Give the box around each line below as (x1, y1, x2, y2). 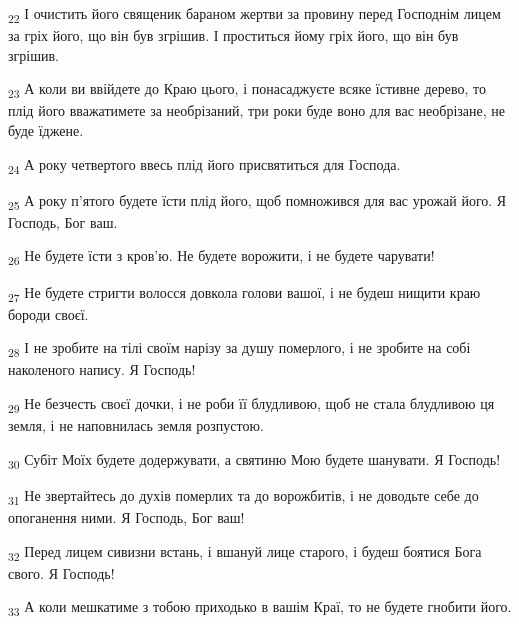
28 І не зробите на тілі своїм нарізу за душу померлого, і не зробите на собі (8, 337, 471, 361)
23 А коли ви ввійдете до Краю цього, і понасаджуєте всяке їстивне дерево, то (8, 78, 487, 102)
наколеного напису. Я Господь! (8, 359, 196, 380)
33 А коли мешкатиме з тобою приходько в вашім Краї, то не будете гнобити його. (8, 596, 512, 620)
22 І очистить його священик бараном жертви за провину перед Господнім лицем (8, 3, 501, 26)
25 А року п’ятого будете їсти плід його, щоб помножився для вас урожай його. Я (8, 189, 507, 213)
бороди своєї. (8, 303, 89, 324)
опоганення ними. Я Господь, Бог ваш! (8, 507, 245, 527)
